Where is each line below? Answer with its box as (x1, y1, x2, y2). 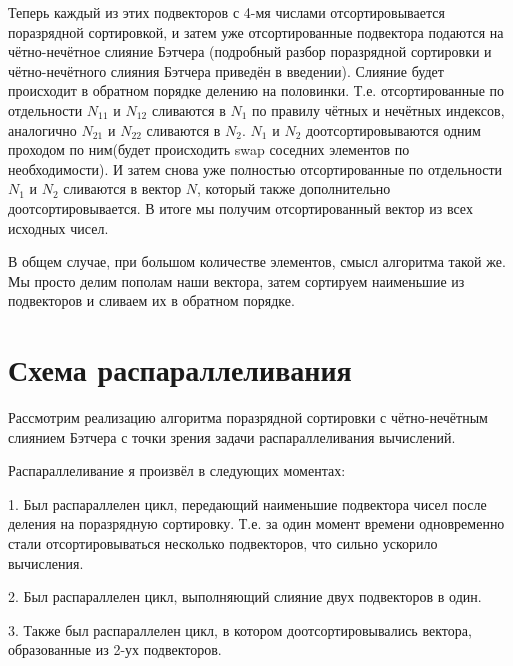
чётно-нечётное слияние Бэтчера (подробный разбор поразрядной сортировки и (8, 41, 492, 62)
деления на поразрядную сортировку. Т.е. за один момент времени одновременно (8, 513, 505, 534)
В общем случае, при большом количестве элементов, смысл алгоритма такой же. (8, 251, 506, 272)
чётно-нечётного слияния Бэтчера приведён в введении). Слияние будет (8, 60, 444, 81)
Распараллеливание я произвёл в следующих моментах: (8, 460, 346, 481)
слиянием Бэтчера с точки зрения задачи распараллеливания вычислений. (8, 426, 456, 447)
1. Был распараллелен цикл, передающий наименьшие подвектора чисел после (8, 493, 487, 514)
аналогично (8, 119, 77, 140)
